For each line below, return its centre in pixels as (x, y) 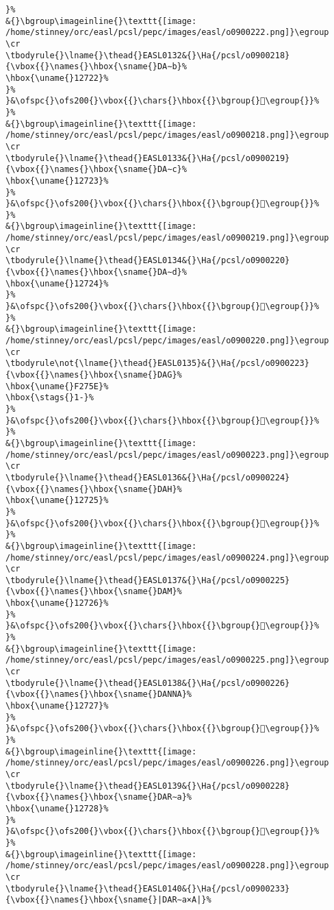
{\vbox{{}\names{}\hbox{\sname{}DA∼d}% (96, 272)
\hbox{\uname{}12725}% (57, 501)
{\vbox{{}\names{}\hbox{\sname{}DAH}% (94, 489)
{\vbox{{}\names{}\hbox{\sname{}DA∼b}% (96, 67)
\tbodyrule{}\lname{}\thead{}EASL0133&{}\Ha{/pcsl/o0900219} (148, 158)
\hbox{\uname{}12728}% (57, 808)
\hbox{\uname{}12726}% (57, 603)
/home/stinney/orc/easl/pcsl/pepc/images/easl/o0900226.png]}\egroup (167, 763)
